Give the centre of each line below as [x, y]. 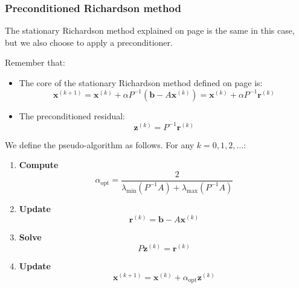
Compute [39, 165]
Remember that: [35, 62]
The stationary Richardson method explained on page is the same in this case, [150, 30]
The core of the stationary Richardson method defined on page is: [141, 83]
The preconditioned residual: [72, 115]
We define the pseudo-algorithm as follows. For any [100, 144]
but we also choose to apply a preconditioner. [89, 42]
